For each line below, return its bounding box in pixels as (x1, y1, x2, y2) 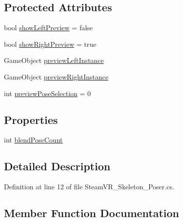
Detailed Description (4, 159, 111, 174)
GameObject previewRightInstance (4, 71, 108, 81)
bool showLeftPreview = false (4, 22, 93, 33)
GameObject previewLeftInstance (4, 55, 104, 65)
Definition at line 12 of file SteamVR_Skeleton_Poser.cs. (4, 181, 174, 192)
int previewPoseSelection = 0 (4, 88, 91, 98)
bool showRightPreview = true (4, 39, 97, 49)
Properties (4, 112, 58, 127)
